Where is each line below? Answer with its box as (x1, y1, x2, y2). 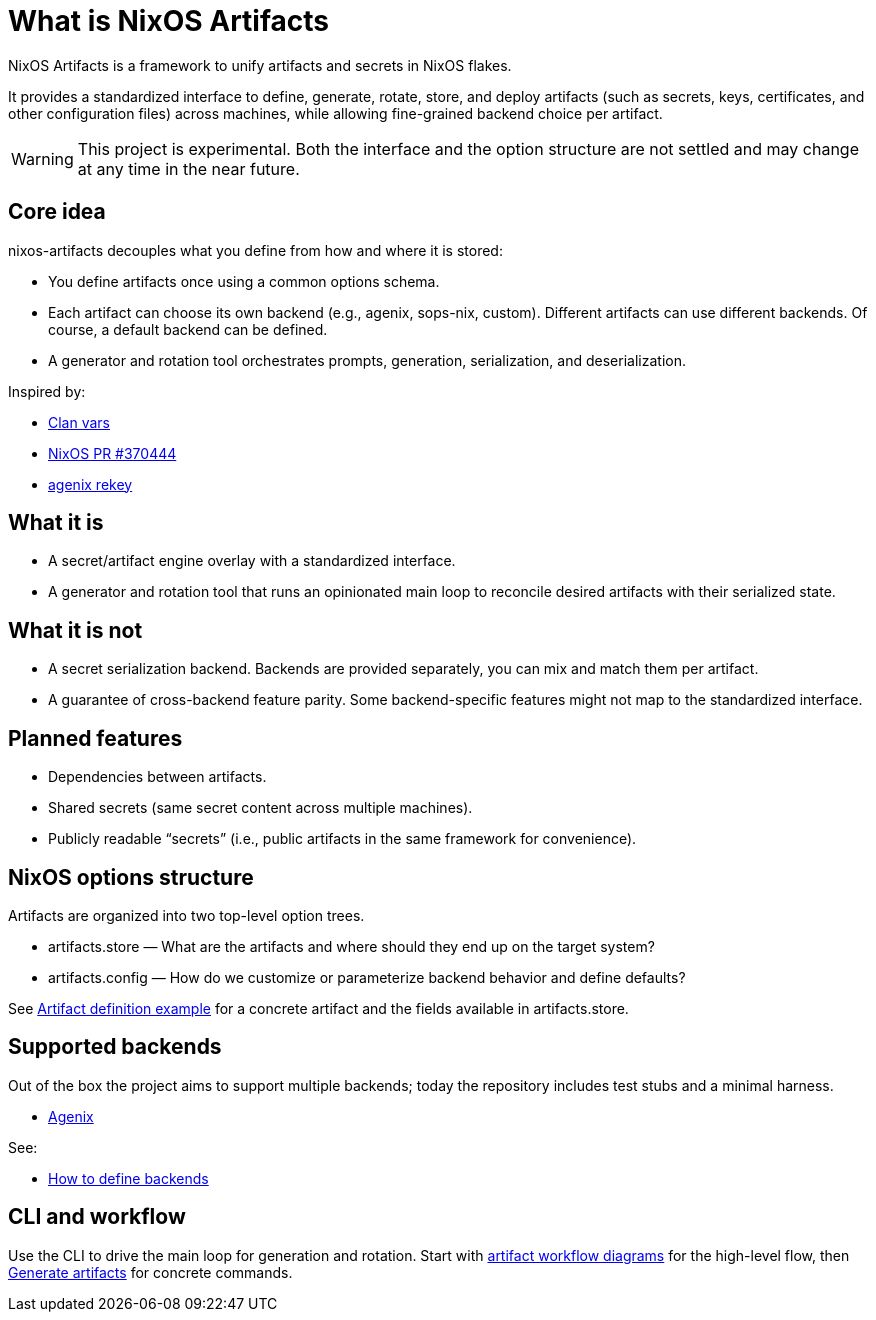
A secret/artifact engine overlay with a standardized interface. (48, 552, 456, 570)
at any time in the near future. (77, 158, 300, 179)
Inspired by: (8, 382, 86, 400)
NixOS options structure (8, 864, 254, 890)
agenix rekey (48, 475, 133, 493)
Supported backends (8, 1034, 222, 1060)
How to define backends (48, 1169, 209, 1187)
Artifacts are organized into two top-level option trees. (8, 906, 365, 924)
